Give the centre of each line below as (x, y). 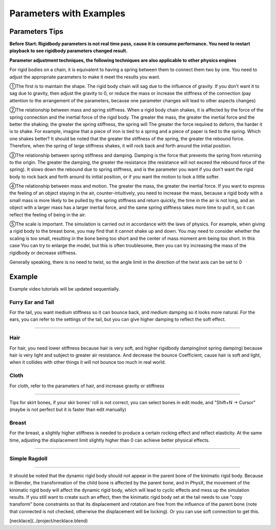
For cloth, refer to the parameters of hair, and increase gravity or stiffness (87, 386)
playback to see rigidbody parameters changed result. (68, 51)
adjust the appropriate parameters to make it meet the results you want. (85, 77)
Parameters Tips (36, 31)
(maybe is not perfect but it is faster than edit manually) (68, 410)
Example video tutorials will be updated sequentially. (65, 289)
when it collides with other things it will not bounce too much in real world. (88, 362)
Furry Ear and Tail (32, 302)
